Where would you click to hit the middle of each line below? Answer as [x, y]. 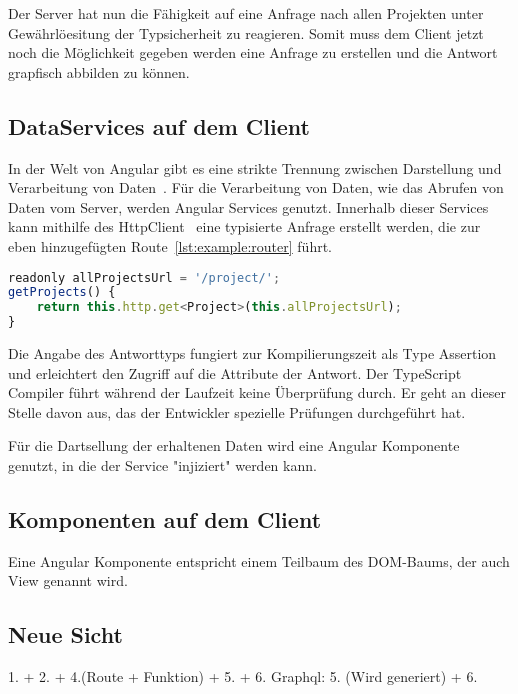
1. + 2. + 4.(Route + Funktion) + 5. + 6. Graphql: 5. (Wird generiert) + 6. [243, 676]
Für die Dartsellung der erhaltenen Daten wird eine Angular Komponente [234, 445]
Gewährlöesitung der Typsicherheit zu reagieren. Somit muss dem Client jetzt [246, 32]
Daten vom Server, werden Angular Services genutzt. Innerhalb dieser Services [248, 206]
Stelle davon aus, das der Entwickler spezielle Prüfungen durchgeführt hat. [237, 411]
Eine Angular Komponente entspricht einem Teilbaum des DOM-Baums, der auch [259, 560]
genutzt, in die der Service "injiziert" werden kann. [162, 465]
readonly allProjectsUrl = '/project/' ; [144, 277]
